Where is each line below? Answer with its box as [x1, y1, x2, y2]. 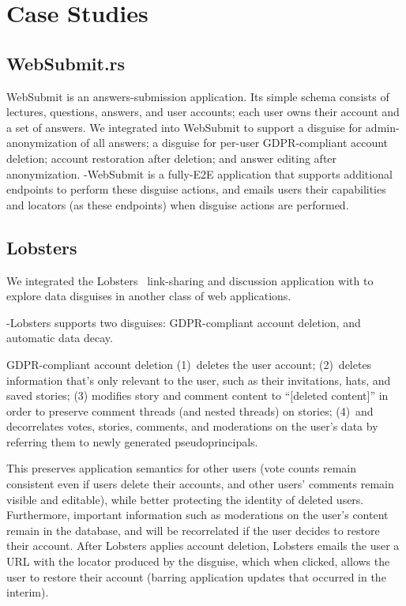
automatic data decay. [6, 329, 113, 346]
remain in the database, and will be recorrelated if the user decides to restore [6, 521, 380, 538]
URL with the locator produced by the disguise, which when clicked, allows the [6, 553, 390, 570]
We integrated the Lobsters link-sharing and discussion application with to [6, 272, 374, 288]
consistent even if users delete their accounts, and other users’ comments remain [6, 476, 394, 492]
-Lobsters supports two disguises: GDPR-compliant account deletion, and [6, 314, 361, 330]
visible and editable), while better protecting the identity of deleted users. [6, 491, 364, 507]
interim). [6, 584, 49, 600]
